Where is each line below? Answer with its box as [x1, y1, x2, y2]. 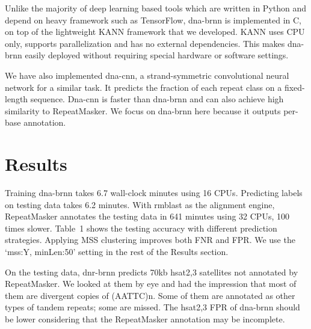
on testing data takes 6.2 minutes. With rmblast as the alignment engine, [5, 198, 275, 211]
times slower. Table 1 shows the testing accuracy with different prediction [5, 221, 277, 234]
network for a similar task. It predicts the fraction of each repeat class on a [5, 81, 282, 93]
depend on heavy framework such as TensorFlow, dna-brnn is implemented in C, [5, 13, 301, 26]
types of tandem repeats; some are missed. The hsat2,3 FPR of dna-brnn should [5, 301, 300, 313]
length [5, 93, 28, 105]
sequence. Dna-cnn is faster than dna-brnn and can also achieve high [30, 93, 284, 105]
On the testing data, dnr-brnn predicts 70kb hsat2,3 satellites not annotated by [5, 265, 298, 278]
